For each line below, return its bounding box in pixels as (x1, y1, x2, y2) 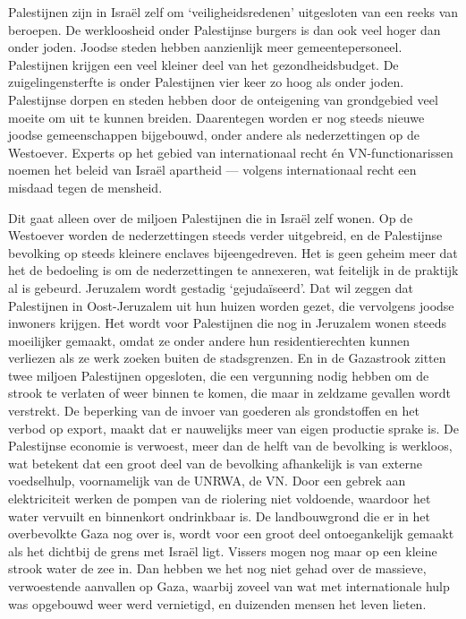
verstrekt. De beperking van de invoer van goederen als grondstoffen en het (8, 401, 419, 420)
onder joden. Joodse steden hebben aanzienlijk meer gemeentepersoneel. (8, 38, 402, 56)
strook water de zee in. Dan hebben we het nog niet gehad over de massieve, (8, 559, 427, 578)
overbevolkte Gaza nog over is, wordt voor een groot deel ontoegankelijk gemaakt (8, 524, 454, 543)
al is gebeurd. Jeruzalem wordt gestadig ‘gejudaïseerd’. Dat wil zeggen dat (8, 278, 414, 297)
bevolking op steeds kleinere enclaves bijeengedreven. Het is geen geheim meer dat (8, 243, 458, 262)
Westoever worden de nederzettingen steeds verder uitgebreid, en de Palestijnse (8, 226, 443, 245)
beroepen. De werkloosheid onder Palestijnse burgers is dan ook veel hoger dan (8, 20, 441, 39)
